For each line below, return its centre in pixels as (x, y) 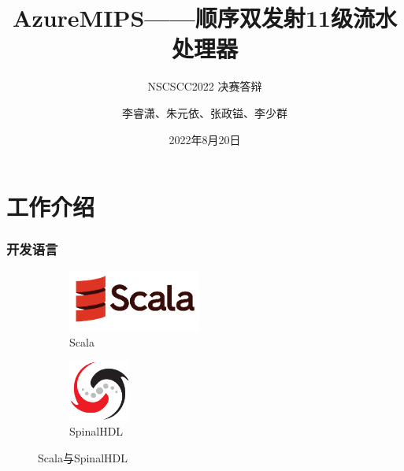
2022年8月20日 (205, 139)
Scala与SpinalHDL (83, 458)
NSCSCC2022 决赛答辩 (205, 86)
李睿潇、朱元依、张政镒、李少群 (205, 112)
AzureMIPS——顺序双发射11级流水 (205, 18)
